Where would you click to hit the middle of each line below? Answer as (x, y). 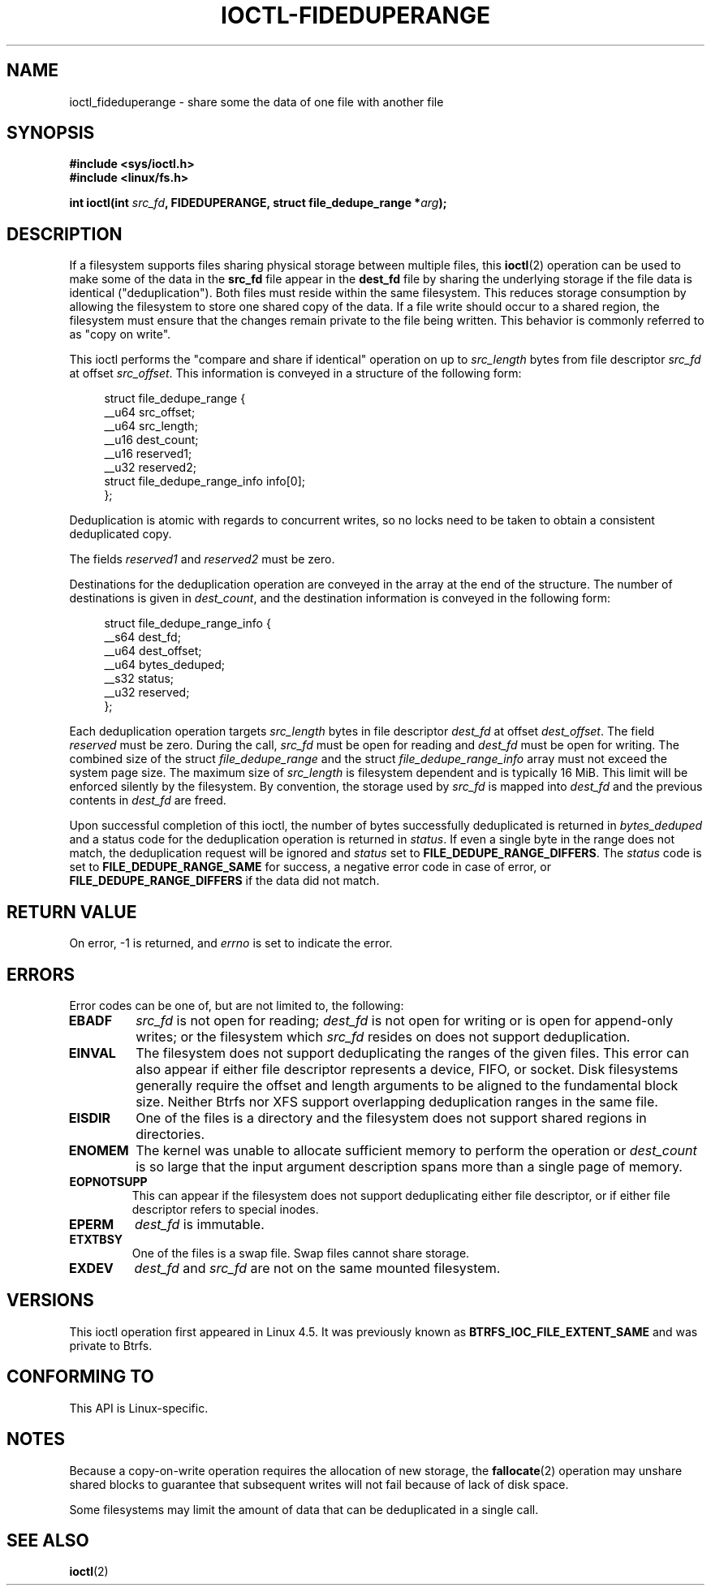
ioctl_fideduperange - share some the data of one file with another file (256, 101)
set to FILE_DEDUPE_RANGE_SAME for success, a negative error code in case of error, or (310, 867)
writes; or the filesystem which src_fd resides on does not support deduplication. (383, 1036)
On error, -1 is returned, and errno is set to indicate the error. (231, 943)
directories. (170, 1134)
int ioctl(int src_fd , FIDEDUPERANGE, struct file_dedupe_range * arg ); (258, 203)
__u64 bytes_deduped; (164, 665)
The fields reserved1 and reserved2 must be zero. (202, 559)
